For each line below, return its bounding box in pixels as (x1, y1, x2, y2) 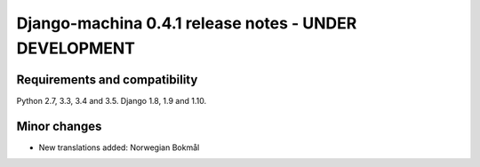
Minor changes (16, 118, 102, 133)
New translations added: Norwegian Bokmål (38, 142, 200, 153)
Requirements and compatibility (16, 72, 198, 87)
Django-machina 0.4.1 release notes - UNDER (16, 13, 357, 33)
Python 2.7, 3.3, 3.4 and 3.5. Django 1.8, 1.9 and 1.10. (16, 95, 207, 106)
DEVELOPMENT (16, 38, 136, 58)
